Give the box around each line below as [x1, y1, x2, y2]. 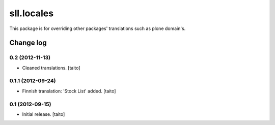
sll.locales [9, 8, 53, 19]
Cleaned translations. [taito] [22, 65, 81, 71]
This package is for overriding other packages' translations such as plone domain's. [9, 25, 186, 32]
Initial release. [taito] [22, 111, 65, 117]
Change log [9, 39, 47, 47]
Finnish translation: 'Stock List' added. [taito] [22, 88, 116, 94]
